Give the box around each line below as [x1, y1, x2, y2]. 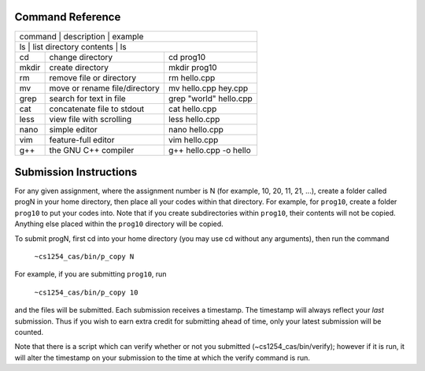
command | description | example [19, 31, 144, 42]
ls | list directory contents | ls [19, 41, 127, 52]
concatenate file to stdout [49, 103, 145, 114]
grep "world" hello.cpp [168, 93, 253, 104]
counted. [14, 327, 44, 336]
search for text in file [49, 93, 126, 104]
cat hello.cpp [168, 103, 217, 114]
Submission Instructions [14, 165, 138, 179]
